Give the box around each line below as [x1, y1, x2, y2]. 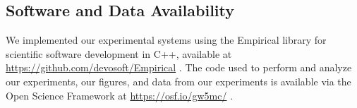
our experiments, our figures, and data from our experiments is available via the [6, 73, 351, 88]
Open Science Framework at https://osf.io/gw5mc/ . [6, 88, 234, 102]
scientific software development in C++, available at [6, 46, 232, 61]
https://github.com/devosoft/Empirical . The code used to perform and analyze [6, 60, 352, 75]
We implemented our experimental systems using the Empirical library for [6, 32, 327, 47]
